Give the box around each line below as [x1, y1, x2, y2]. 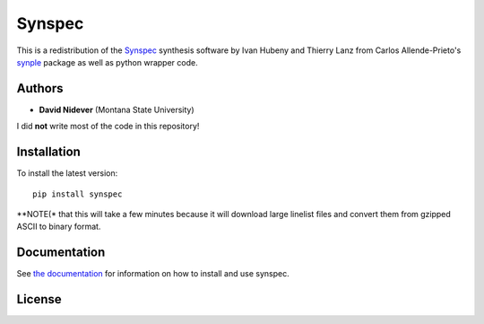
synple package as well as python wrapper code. [16, 57, 198, 67]
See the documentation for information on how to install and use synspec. [16, 268, 290, 279]
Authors [16, 81, 64, 96]
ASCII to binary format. [16, 221, 101, 232]
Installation [16, 144, 81, 160]
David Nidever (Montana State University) [39, 104, 194, 115]
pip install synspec [32, 188, 123, 199]
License [16, 292, 62, 307]
